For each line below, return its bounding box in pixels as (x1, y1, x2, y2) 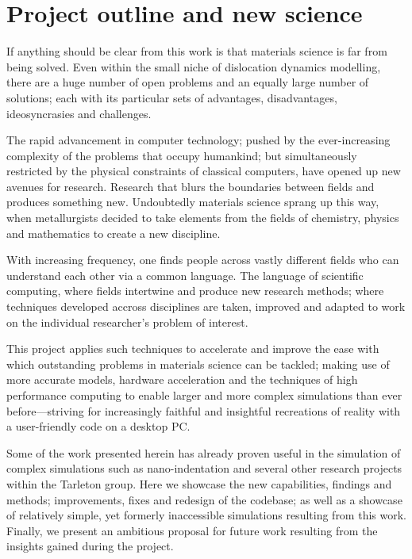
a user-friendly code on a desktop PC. (6, 418, 191, 435)
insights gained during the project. (6, 538, 174, 554)
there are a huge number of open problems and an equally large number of (6, 74, 369, 90)
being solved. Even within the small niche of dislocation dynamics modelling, (6, 58, 381, 75)
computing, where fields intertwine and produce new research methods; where (6, 282, 384, 299)
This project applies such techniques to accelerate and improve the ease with (6, 340, 379, 357)
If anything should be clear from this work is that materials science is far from (6, 43, 387, 59)
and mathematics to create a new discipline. (6, 224, 221, 241)
